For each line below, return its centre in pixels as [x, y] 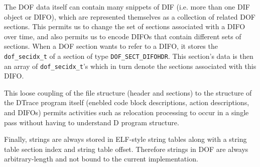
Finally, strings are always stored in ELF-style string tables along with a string [125, 139]
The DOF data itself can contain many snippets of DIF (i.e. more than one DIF [127, 7]
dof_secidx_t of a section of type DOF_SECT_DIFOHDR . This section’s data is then [129, 56]
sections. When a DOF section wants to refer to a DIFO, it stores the [111, 46]
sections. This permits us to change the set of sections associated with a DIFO [125, 26]
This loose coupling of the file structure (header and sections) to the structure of [128, 92]
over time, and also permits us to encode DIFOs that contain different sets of [123, 36]
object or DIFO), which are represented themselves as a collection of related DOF [130, 16]
